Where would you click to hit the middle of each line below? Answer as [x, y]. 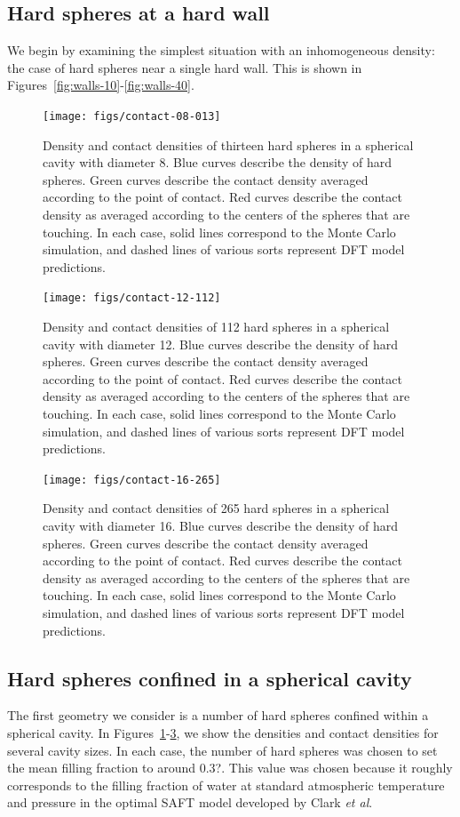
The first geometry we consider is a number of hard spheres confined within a [218, 715]
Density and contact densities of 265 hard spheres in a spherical [216, 508]
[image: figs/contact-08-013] [132, 116]
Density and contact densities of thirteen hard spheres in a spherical [228, 144]
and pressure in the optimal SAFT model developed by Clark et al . [190, 802]
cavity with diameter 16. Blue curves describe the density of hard [220, 526]
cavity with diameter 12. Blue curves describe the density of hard [220, 344]
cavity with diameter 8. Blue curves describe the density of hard [217, 162]
